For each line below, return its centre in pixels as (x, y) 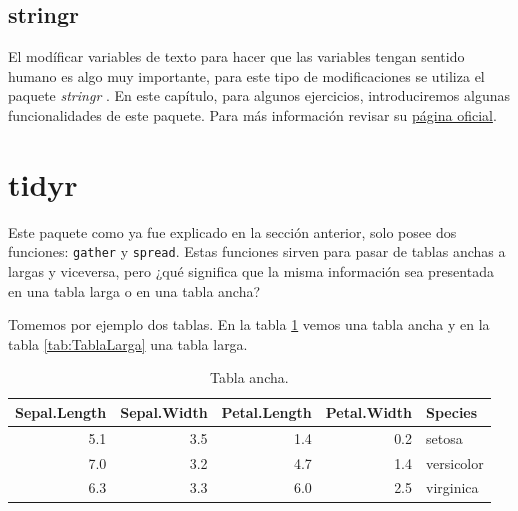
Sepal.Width (164, 411)
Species (452, 411)
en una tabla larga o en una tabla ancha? (134, 290)
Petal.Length (266, 411)
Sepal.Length (61, 411)
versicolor (455, 462)
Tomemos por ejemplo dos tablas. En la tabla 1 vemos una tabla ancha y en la (249, 324)
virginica (452, 487)
